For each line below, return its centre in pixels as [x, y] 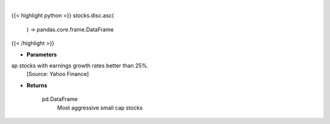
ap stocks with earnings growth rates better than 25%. [80, 65]
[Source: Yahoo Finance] [58, 74]
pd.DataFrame [60, 99]
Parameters [42, 54]
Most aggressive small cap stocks [100, 108]
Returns [37, 85]
